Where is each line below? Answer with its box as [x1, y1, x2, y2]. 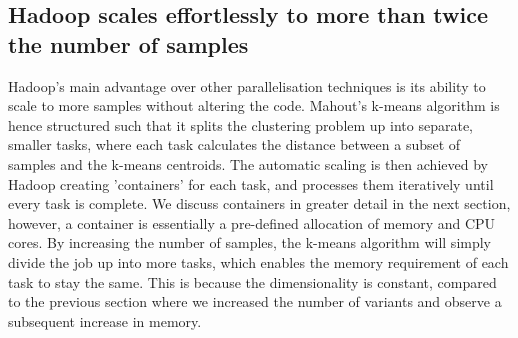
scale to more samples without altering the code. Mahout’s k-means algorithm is [8, 95, 500, 116]
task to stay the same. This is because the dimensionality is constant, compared [8, 271, 497, 292]
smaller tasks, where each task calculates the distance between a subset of [8, 134, 461, 155]
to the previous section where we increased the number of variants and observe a [8, 291, 502, 312]
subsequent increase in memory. [8, 310, 202, 331]
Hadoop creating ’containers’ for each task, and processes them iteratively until [8, 173, 494, 194]
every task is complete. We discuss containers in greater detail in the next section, [8, 193, 511, 214]
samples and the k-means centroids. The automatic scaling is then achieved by [8, 153, 488, 174]
